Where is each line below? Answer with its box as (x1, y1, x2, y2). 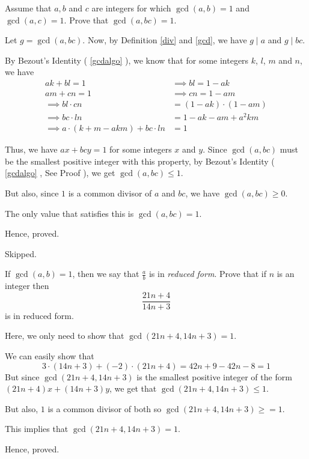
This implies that (5, 422, 69, 435)
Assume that (5, 2, 52, 14)
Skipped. (5, 247, 37, 260)
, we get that (109, 382, 157, 395)
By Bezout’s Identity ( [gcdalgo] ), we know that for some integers (5, 53, 249, 66)
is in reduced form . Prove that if (148, 267, 266, 280)
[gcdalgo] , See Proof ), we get (5, 166, 115, 179)
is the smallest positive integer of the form (136, 370, 292, 383)
